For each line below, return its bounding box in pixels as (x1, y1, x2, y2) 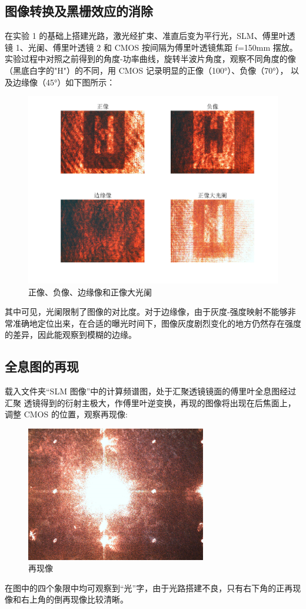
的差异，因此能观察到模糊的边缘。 (5, 328, 137, 341)
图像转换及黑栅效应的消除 (5, 2, 153, 20)
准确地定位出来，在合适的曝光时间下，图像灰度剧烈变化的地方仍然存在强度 (12, 317, 301, 329)
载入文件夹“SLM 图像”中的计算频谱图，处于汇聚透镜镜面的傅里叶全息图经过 (5, 385, 297, 397)
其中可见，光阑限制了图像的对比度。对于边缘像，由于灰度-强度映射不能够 (5, 305, 288, 318)
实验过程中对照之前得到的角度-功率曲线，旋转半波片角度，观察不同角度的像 (5, 52, 296, 65)
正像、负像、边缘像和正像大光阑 (28, 285, 152, 298)
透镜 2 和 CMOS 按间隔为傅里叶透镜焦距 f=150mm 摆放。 (77, 41, 298, 53)
